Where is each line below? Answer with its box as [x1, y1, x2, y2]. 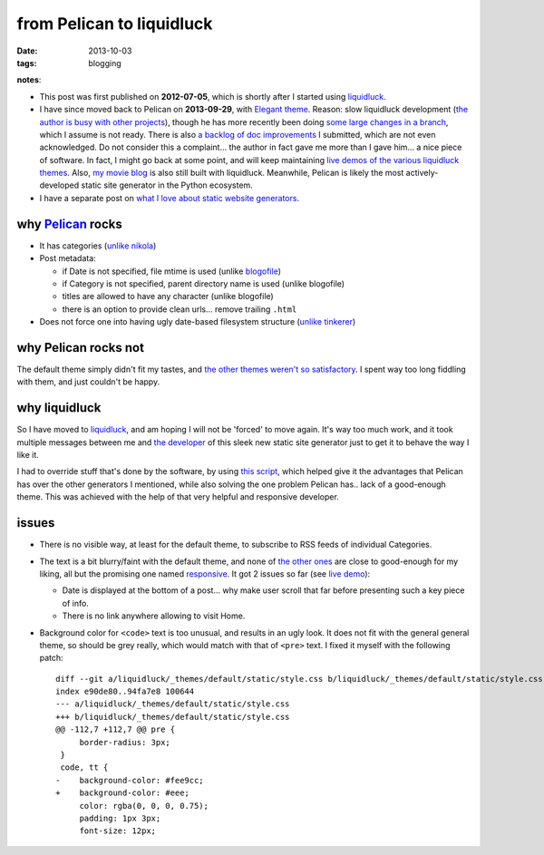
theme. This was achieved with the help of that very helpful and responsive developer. [16, 491, 339, 502]
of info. [62, 598, 90, 608]
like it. [16, 450, 40, 461]
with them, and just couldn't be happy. [16, 376, 160, 387]
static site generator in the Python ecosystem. [81, 180, 253, 190]
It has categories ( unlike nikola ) [39, 240, 157, 251]
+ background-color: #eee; [55, 788, 190, 798]
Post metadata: [39, 253, 97, 264]
